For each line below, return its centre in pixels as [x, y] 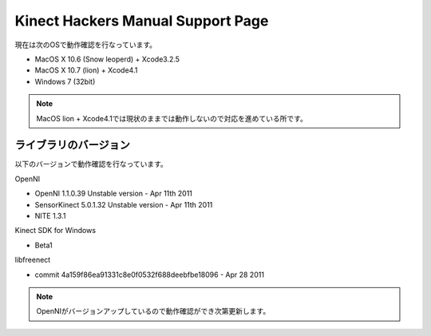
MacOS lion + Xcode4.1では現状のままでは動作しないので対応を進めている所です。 [172, 118]
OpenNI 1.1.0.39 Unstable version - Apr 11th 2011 [114, 194]
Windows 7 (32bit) [65, 81]
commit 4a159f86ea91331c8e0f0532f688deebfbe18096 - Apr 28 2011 [150, 275]
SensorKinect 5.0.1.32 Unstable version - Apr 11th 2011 [124, 204]
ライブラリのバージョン [73, 145]
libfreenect [33, 260]
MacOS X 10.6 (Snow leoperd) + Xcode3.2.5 [107, 59]
